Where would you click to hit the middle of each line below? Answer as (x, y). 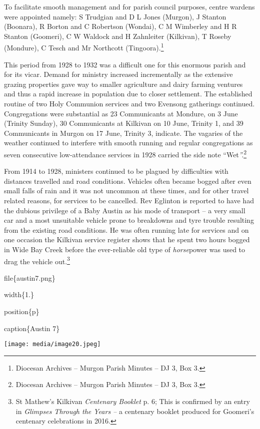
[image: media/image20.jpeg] (52, 344)
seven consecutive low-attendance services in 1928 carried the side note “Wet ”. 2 (125, 153)
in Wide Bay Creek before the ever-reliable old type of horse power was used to (125, 249)
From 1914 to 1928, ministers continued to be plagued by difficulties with (116, 171)
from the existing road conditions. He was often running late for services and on (126, 229)
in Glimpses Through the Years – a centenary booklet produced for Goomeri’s (135, 411)
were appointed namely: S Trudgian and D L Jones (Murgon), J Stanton (115, 16)
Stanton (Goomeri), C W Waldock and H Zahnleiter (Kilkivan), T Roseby (118, 36)
